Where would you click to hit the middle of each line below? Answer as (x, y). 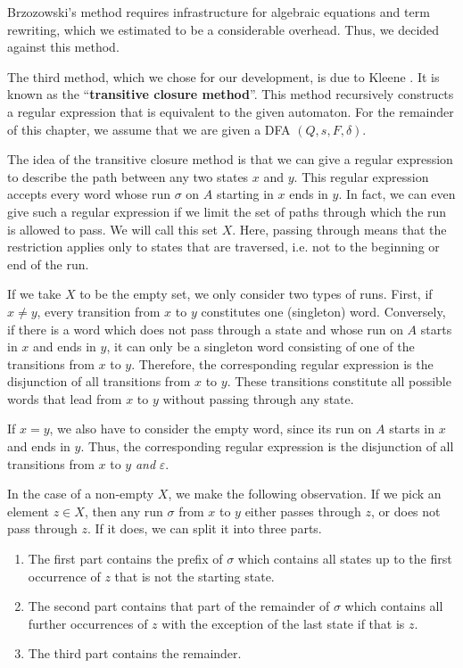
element (29, 511)
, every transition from (99, 311)
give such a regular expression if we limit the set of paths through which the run (227, 211)
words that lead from (65, 398)
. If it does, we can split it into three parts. (204, 528)
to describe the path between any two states (128, 176)
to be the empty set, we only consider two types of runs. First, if (256, 294)
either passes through (303, 511)
